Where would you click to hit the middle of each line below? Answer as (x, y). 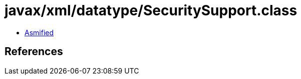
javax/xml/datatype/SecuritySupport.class (151, 10)
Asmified (39, 32)
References (34, 52)
